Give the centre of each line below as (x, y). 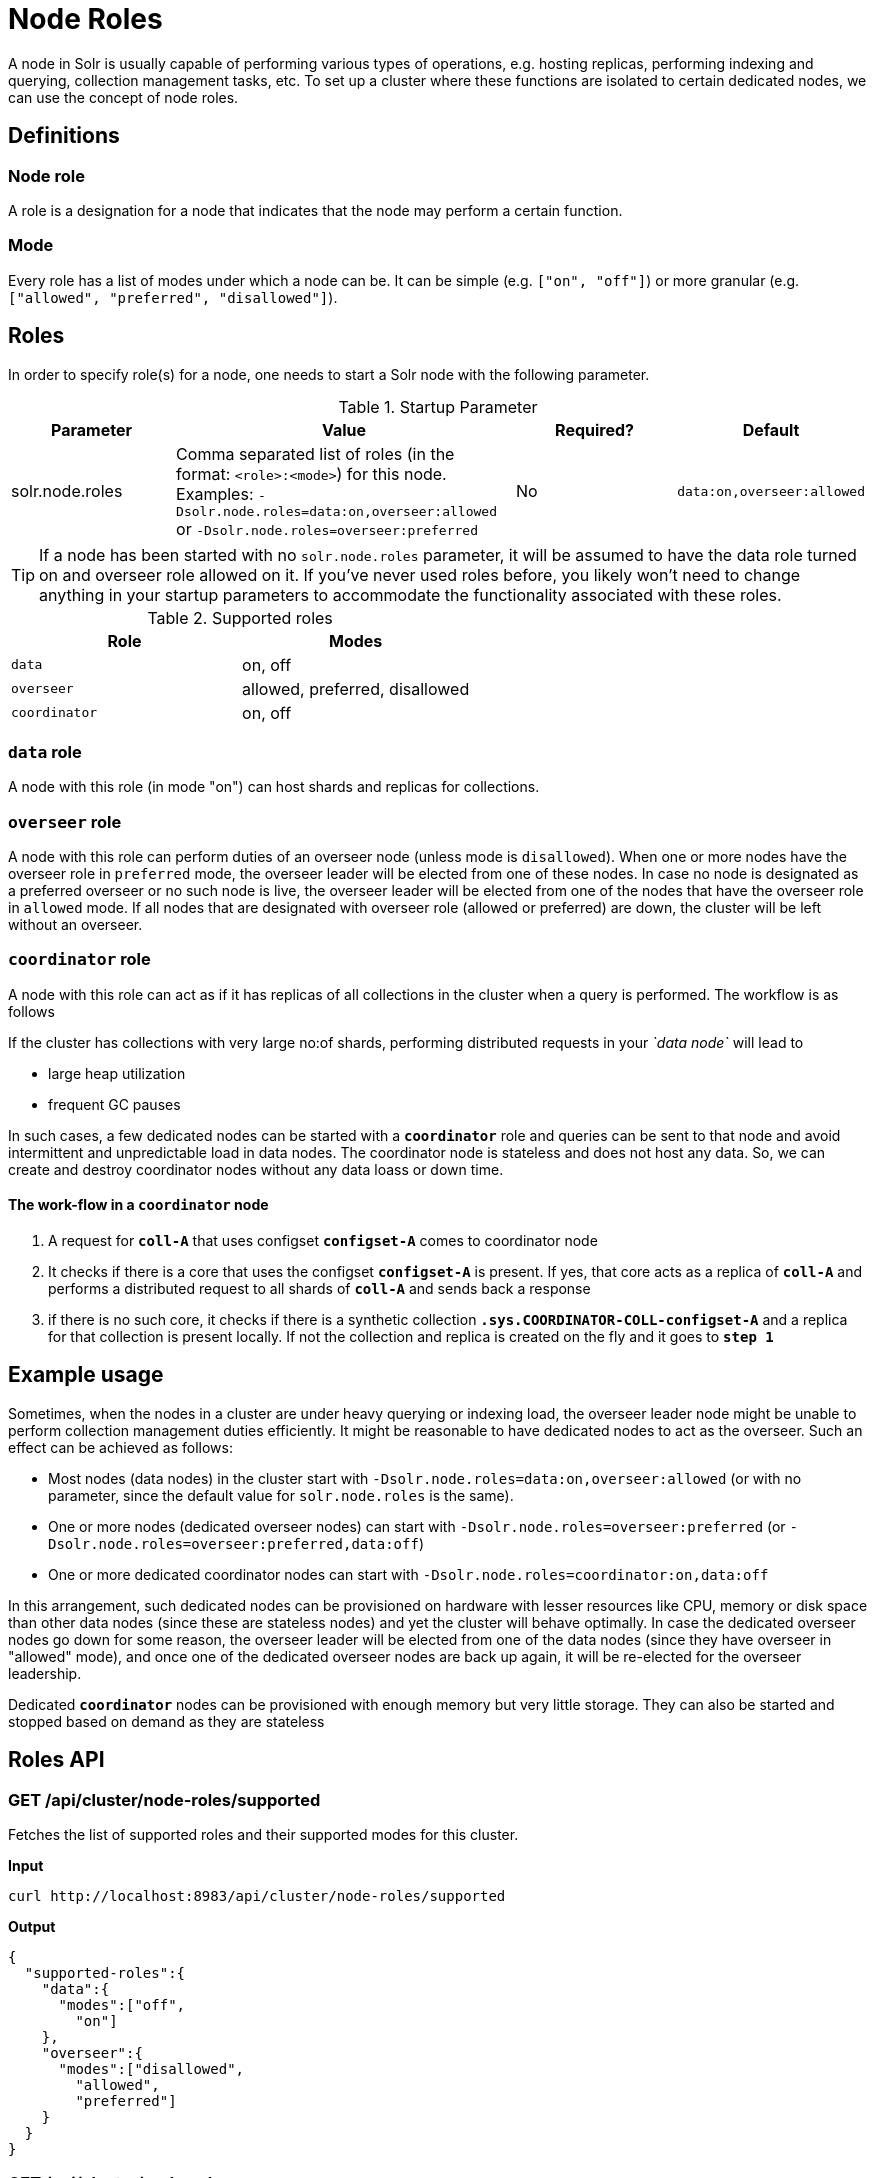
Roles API (56, 1760)
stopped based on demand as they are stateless (166, 1721)
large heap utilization (117, 1073)
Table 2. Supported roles (240, 617)
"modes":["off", (122, 2005)
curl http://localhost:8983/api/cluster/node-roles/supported (257, 1896)
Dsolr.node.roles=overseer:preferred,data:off (233, 1543)
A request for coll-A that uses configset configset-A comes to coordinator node (323, 1241)
